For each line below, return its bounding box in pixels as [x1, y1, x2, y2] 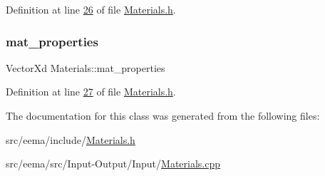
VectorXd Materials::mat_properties [6, 60, 165, 75]
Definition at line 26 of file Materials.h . [6, 2, 176, 16]
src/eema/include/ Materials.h [6, 132, 135, 147]
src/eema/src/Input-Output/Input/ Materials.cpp [6, 156, 221, 171]
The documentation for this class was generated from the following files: [6, 108, 320, 123]
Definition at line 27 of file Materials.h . [6, 84, 176, 99]
